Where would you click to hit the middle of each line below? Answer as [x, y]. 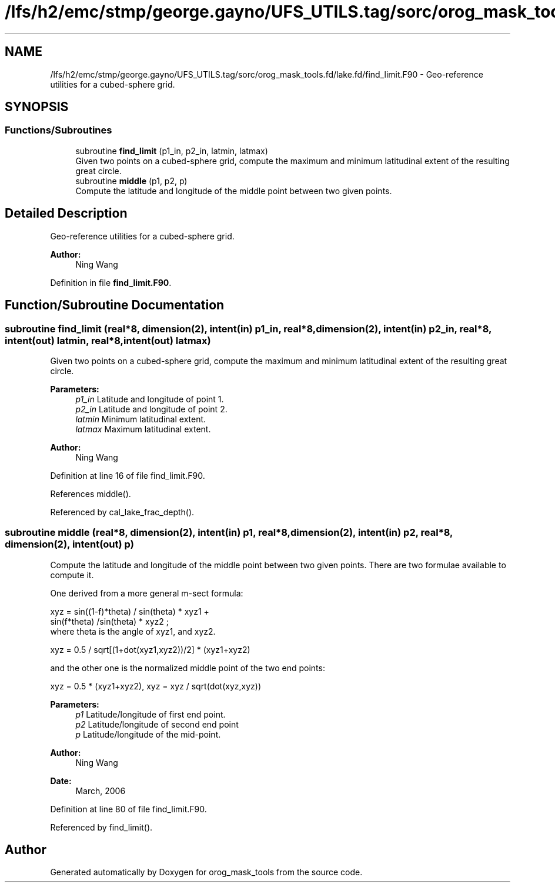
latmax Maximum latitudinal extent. [143, 429]
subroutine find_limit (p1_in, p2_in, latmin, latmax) [172, 151]
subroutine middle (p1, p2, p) [131, 181]
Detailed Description [66, 214]
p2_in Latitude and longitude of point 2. [151, 409]
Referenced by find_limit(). [101, 827]
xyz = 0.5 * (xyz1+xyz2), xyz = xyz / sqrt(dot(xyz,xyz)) [156, 686]
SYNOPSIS [37, 107]
